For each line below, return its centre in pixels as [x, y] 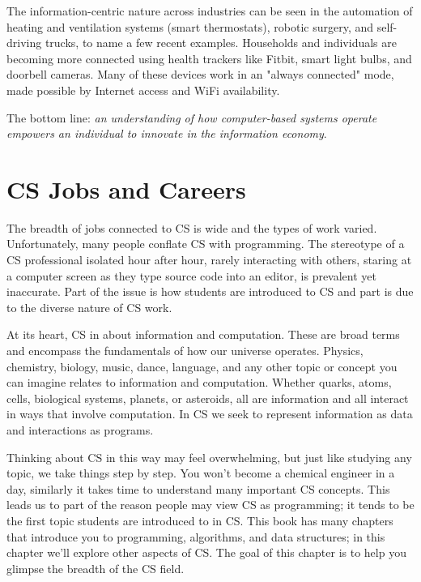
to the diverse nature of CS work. [89, 307]
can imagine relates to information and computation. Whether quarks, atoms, [199, 382]
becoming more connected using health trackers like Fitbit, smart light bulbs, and [209, 58]
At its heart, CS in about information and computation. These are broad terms [203, 334]
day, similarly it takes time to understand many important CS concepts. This [198, 488]
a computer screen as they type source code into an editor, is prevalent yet [192, 275]
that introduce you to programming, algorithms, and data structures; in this [196, 536]
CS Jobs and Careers [126, 188]
